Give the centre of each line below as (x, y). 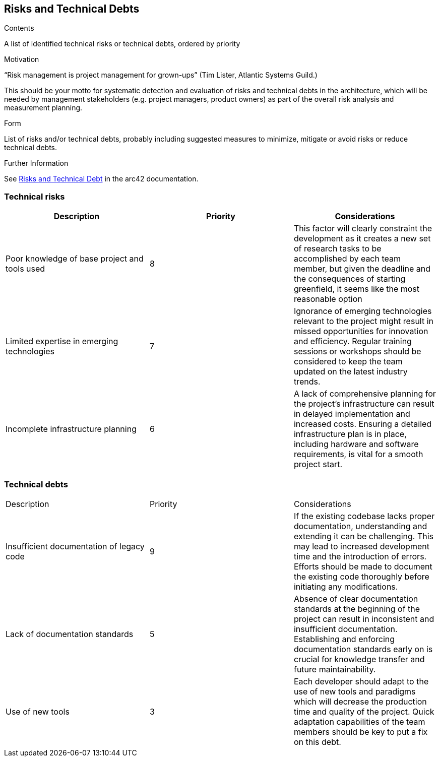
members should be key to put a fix (361, 732)
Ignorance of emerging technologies (363, 311)
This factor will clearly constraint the (363, 229)
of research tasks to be (337, 249)
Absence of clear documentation (356, 598)
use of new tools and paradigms (355, 691)
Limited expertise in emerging (62, 341)
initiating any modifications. (346, 586)
